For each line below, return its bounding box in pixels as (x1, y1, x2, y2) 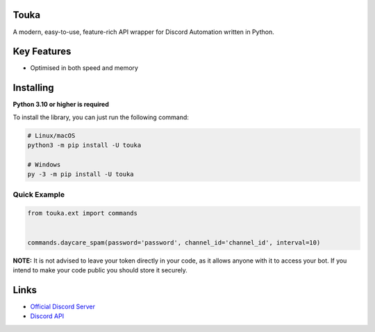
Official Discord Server (30, 302, 95, 311)
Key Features (12, 46, 72, 58)
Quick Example (12, 189, 65, 199)
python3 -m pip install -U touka (27, 141, 142, 149)
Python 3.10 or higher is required (12, 101, 109, 109)
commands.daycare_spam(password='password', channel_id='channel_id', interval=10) (27, 238, 321, 246)
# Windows (27, 160, 61, 168)
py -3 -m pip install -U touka (27, 171, 135, 178)
